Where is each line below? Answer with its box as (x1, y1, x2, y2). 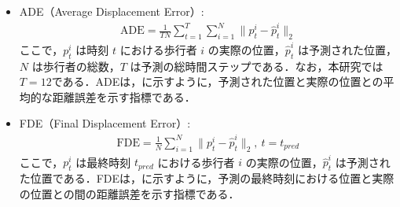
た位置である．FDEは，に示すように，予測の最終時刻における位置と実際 (19, 170, 394, 187)
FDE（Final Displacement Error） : (19, 115, 191, 131)
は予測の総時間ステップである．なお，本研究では (130, 57, 383, 74)
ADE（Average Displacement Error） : (19, 3, 204, 19)
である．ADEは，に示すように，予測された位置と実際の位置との (51, 73, 383, 90)
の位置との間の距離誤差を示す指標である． (19, 185, 240, 201)
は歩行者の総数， (31, 57, 120, 74)
